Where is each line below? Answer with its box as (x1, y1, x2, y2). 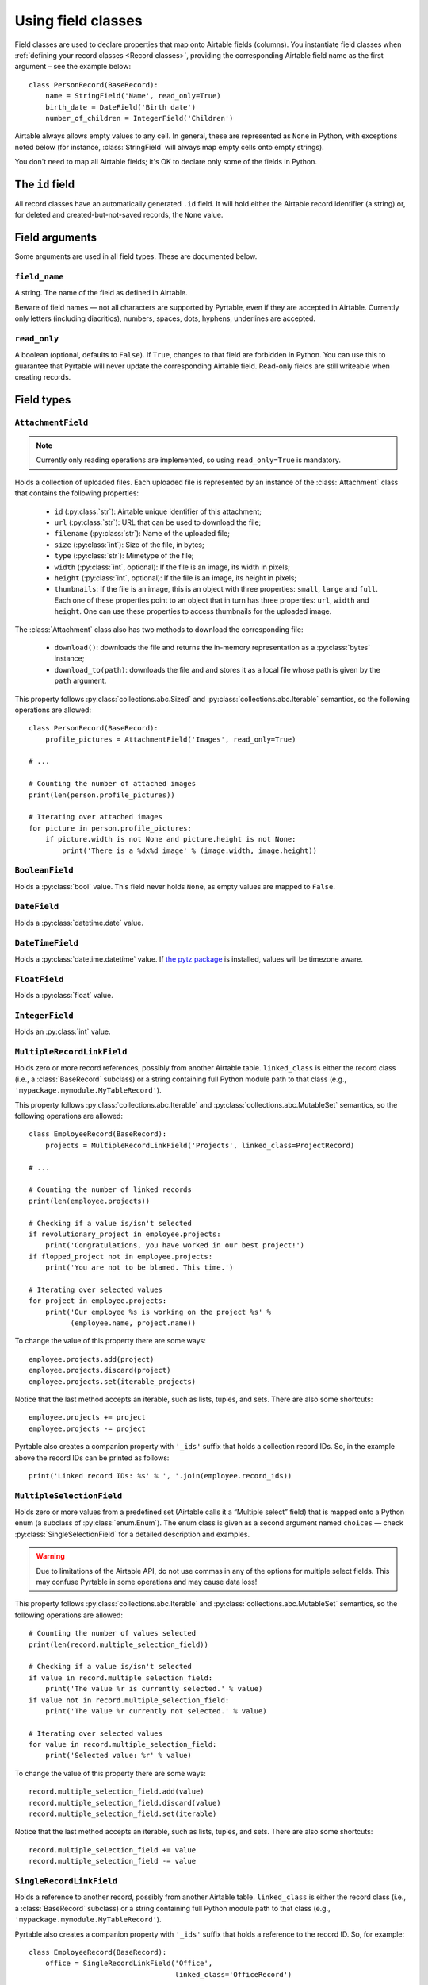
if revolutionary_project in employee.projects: (29, 1229, 221, 1239)
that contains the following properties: (14, 488, 139, 498)
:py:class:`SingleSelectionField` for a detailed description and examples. (14, 1529, 250, 1539)
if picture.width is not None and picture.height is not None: (44, 834, 296, 844)
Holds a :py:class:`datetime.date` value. (14, 918, 144, 927)
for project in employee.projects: (29, 1297, 167, 1305)
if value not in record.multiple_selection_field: (29, 1695, 230, 1705)
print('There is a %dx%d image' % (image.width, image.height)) (62, 846, 317, 855)
